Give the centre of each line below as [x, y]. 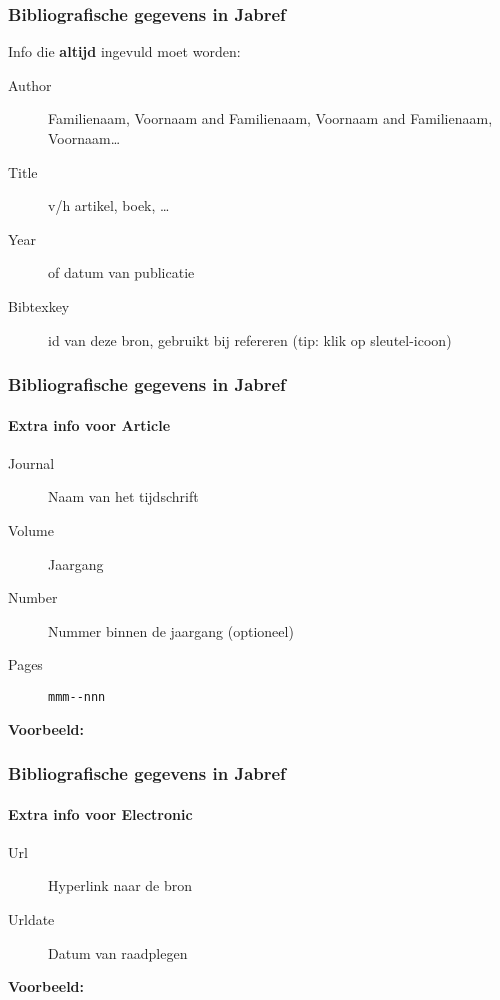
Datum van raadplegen [118, 952]
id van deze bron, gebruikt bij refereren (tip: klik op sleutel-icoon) [250, 339]
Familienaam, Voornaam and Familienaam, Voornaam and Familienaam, [270, 118]
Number [33, 597]
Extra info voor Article [89, 424]
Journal [31, 462]
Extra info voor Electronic [100, 813]
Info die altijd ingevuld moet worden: [124, 51]
